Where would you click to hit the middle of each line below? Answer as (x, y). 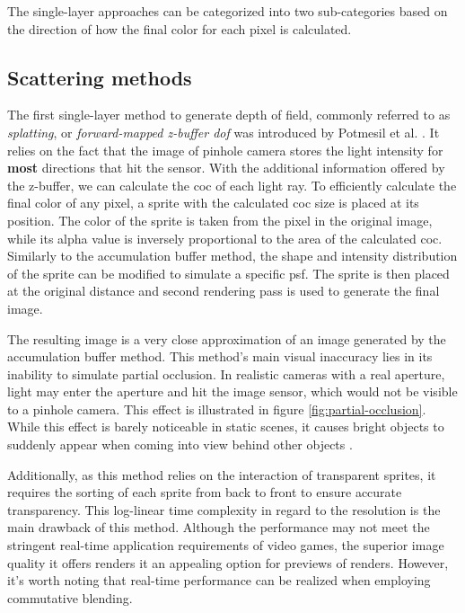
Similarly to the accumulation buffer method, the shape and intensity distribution (232, 256)
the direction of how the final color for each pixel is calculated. (180, 28)
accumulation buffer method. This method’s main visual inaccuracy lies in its (220, 356)
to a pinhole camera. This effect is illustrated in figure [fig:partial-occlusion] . (217, 409)
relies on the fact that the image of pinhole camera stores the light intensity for (225, 150)
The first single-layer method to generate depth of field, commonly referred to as (229, 115)
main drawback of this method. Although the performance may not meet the (219, 527)
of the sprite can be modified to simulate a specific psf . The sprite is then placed (228, 273)
